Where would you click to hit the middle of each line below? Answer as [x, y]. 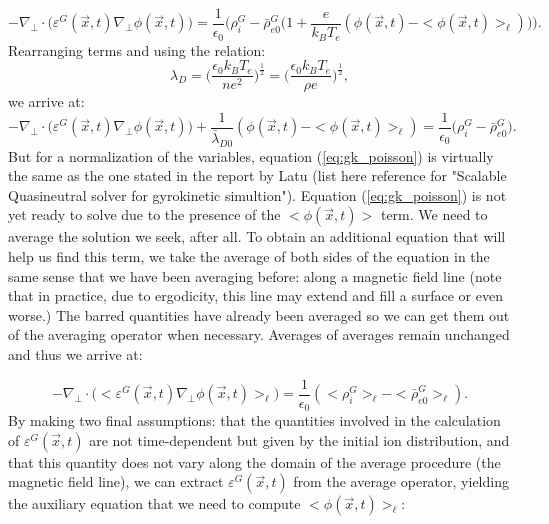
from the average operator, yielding [401, 481]
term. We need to [434, 214]
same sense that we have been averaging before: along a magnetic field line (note [255, 275]
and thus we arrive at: [75, 354]
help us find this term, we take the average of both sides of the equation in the [249, 256]
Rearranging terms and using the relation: [137, 49]
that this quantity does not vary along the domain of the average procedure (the [254, 461]
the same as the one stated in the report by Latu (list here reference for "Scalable [257, 175]
